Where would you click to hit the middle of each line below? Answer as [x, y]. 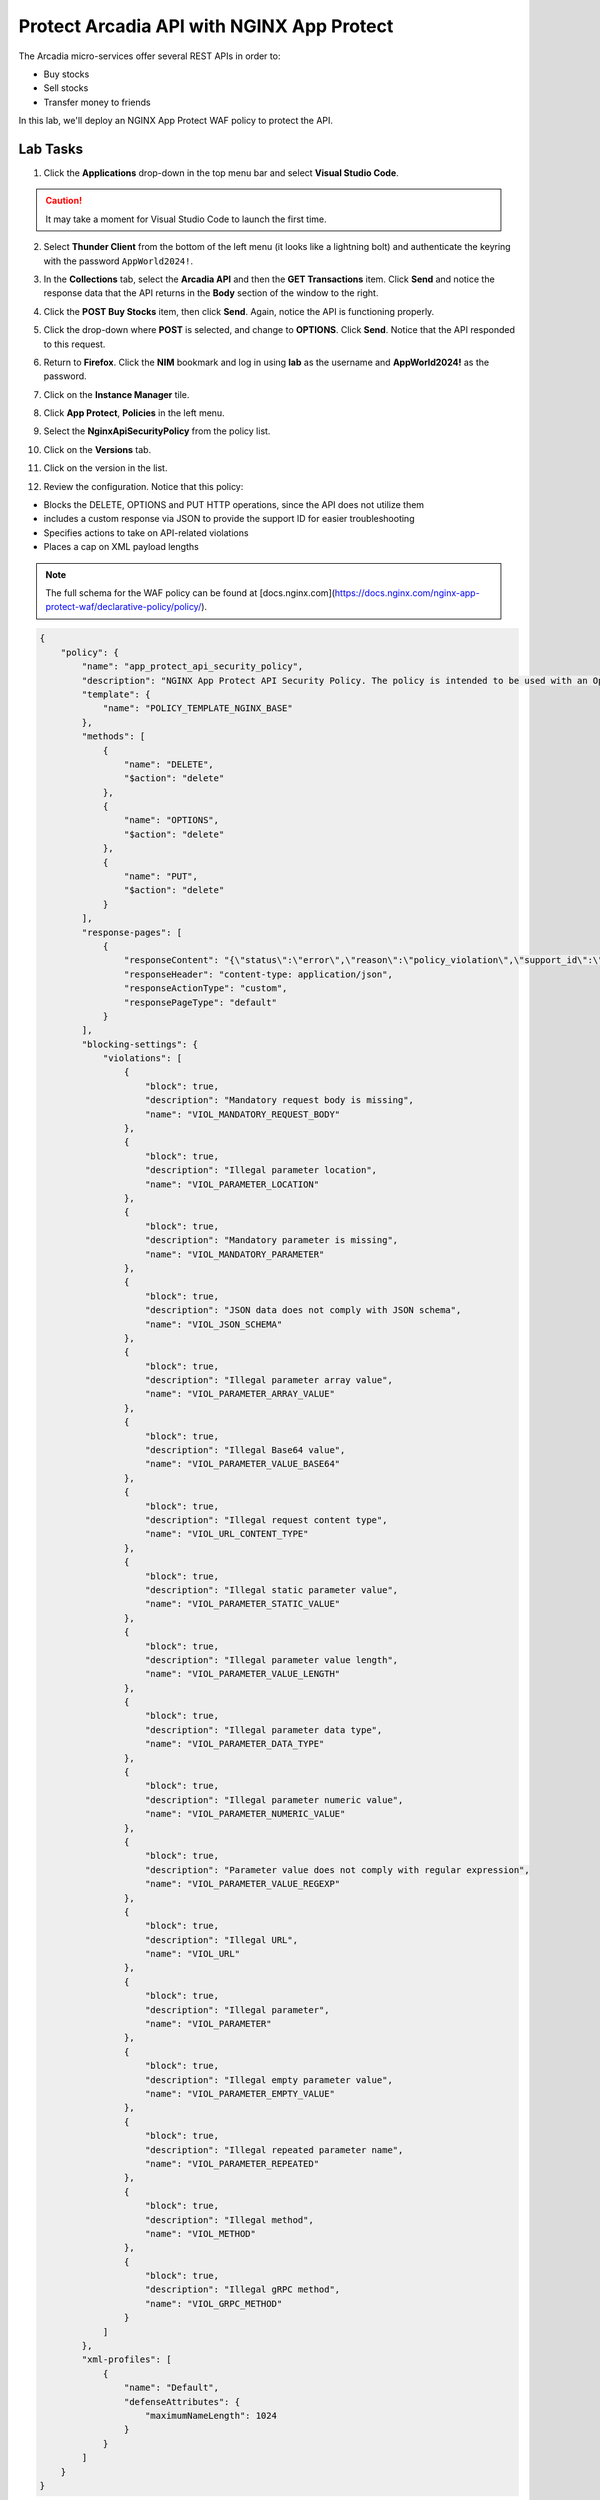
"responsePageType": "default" [200, 1002]
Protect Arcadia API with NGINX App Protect [206, 26]
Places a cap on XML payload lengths [121, 547]
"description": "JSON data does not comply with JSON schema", [303, 1310]
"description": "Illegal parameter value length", [272, 1659]
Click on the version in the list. [105, 468]
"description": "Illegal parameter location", [261, 1170]
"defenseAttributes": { [181, 2401]
